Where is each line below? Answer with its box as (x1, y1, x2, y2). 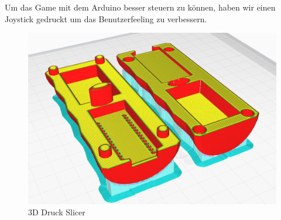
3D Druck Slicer (28, 206, 85, 218)
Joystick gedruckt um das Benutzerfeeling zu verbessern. (5, 12, 207, 25)
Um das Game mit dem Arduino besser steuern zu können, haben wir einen (5, 1, 276, 13)
